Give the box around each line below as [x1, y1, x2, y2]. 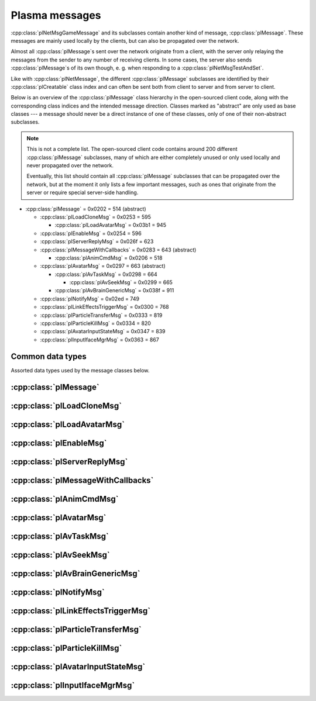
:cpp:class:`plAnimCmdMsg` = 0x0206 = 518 [54, 254, 163, 261]
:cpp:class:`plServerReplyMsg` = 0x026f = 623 [40, 238, 154, 245]
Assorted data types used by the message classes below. [11, 367, 150, 374]
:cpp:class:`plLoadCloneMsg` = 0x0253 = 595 [40, 213, 152, 220]
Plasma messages [11, 9, 102, 22]
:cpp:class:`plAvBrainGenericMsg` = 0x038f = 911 [54, 287, 174, 294]
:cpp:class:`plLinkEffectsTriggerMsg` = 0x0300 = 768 [40, 303, 169, 310]
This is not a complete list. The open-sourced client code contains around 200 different [26, 146, 238, 153]
